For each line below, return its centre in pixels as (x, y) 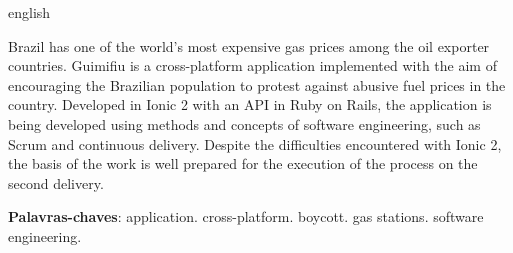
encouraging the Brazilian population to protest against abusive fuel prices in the (257, 84)
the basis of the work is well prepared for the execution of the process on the (243, 163)
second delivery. (56, 182)
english (29, 12)
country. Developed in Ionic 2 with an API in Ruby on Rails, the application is (250, 104)
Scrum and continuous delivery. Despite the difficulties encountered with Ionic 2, (255, 143)
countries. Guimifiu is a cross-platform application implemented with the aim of (252, 65)
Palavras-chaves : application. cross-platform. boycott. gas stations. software (246, 216)
